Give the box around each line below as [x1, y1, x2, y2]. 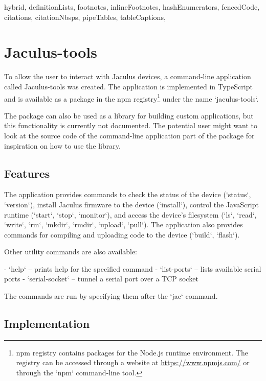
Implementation [4, 316, 90, 331]
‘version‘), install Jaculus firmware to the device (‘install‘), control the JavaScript [4, 199, 259, 209]
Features [4, 165, 50, 181]
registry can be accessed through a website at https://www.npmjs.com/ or [16, 357, 250, 368]
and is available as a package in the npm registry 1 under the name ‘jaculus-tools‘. [4, 91, 259, 104]
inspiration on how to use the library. [4, 140, 121, 151]
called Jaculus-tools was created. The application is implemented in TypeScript [4, 81, 253, 91]
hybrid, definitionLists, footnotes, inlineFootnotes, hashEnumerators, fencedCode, [4, 2, 260, 12]
